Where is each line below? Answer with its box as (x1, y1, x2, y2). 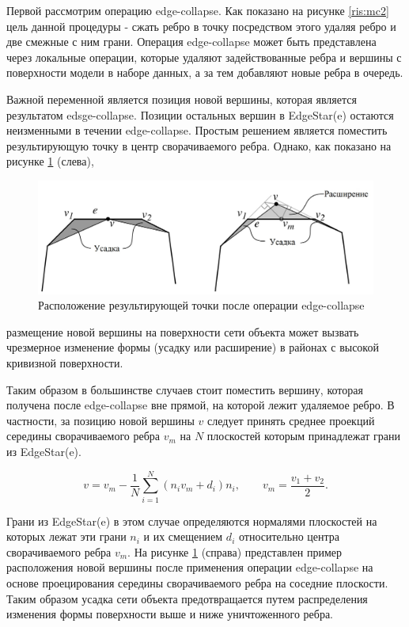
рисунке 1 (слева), (6, 153, 94, 169)
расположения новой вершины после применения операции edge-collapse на (6, 559, 373, 576)
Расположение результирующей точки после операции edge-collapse (38, 297, 365, 313)
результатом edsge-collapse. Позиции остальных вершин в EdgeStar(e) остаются (6, 106, 394, 123)
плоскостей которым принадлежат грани (206, 427, 401, 444)
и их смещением (143, 528, 223, 545)
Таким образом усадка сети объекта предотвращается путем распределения (6, 590, 368, 606)
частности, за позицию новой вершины (6, 412, 195, 428)
